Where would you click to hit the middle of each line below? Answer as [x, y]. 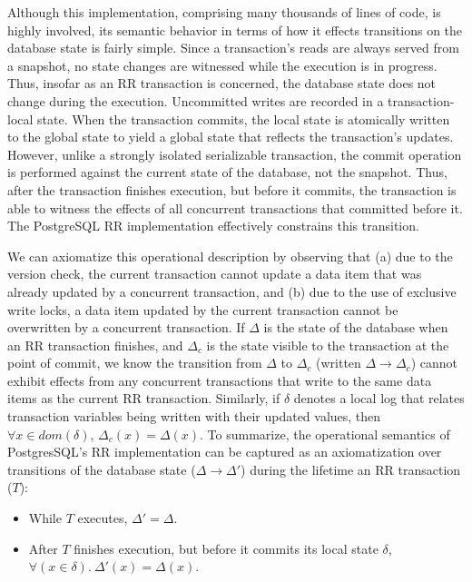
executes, [103, 518]
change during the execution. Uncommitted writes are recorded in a [196, 100]
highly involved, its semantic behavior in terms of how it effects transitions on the [235, 30]
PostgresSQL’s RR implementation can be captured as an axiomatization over [225, 452]
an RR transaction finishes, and [95, 345]
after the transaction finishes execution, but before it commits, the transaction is [232, 189]
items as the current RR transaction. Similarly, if [144, 398]
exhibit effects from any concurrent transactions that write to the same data [220, 380]
